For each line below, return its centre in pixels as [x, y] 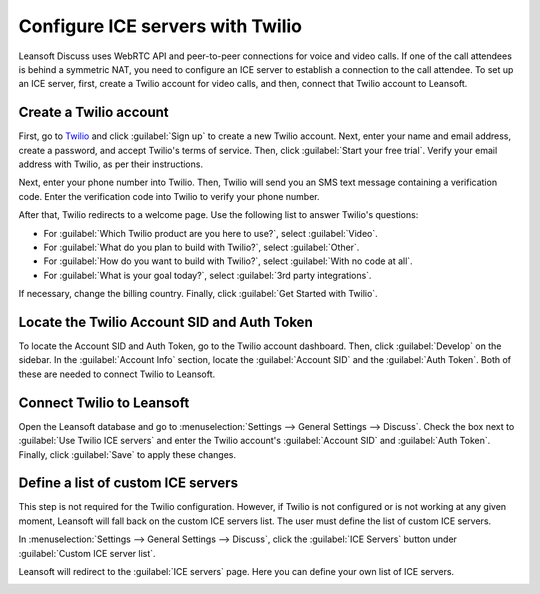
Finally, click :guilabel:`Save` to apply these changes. [127, 454]
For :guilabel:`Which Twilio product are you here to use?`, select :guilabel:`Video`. [211, 233]
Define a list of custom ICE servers [128, 483]
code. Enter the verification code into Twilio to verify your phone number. [169, 196]
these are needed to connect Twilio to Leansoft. [117, 374]
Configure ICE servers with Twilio [160, 26]
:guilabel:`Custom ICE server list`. [87, 553]
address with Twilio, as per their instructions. [111, 164]
